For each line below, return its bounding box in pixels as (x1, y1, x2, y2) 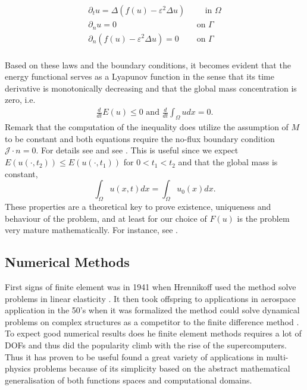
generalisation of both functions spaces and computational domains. (5, 373, 252, 386)
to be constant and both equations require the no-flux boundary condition (5, 132, 275, 144)
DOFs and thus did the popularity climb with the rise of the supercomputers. (5, 339, 287, 351)
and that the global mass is (178, 156, 278, 168)
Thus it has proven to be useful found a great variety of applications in (5, 350, 264, 363)
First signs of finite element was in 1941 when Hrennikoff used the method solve (5, 281, 296, 293)
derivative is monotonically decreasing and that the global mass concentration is (5, 81, 297, 94)
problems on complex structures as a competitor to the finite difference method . (5, 315, 299, 328)
